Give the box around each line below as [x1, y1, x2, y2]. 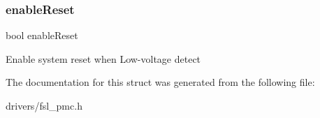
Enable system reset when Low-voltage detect [6, 51, 201, 66]
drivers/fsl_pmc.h [6, 98, 82, 112]
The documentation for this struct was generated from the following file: [6, 75, 315, 89]
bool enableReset [6, 28, 78, 43]
